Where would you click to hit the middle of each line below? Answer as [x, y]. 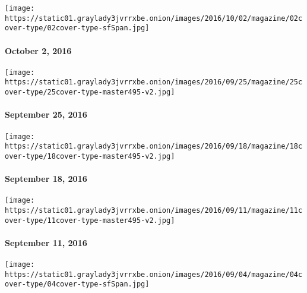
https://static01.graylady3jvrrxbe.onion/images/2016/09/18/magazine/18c [154, 146]
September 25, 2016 [46, 114]
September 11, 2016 [46, 242]
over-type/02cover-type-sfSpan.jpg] [77, 28]
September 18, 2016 [46, 179]
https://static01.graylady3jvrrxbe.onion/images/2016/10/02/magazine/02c [154, 18]
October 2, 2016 [38, 50]
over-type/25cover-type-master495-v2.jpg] [90, 92]
